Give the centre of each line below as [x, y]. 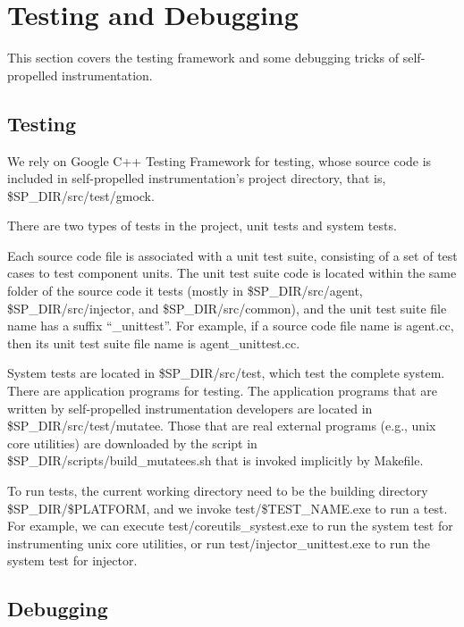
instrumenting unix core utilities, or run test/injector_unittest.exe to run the [219, 543]
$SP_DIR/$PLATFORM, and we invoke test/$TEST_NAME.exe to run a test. [228, 508]
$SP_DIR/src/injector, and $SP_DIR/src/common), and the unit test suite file [227, 308]
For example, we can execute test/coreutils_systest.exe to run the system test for [230, 526]
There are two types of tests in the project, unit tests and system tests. [202, 226]
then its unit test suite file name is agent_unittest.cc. [154, 343]
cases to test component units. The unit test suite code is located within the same [232, 273]
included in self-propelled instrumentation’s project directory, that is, [197, 178]
